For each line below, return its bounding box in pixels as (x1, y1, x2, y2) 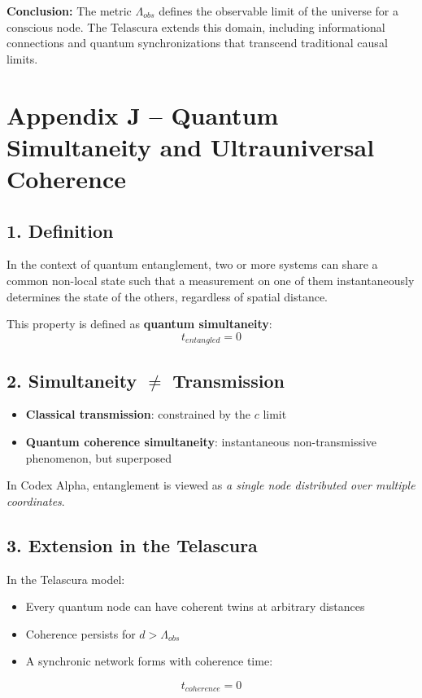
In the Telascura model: (7, 570, 125, 587)
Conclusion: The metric (7, 2, 132, 19)
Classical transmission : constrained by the (25, 406, 251, 423)
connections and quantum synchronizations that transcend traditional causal (7, 34, 388, 51)
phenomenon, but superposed (25, 449, 172, 466)
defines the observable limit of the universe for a (159, 2, 398, 19)
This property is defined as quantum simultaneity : (7, 315, 272, 332)
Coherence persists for (25, 625, 136, 642)
